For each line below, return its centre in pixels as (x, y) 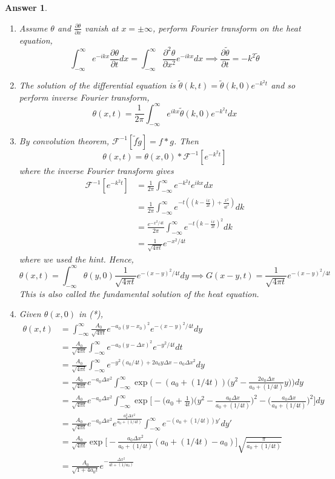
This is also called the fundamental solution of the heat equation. (139, 293)
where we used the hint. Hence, (76, 259)
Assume (33, 28)
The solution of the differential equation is (97, 85)
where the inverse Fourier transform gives (96, 170)
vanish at (101, 28)
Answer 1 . (26, 7)
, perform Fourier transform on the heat (227, 28)
